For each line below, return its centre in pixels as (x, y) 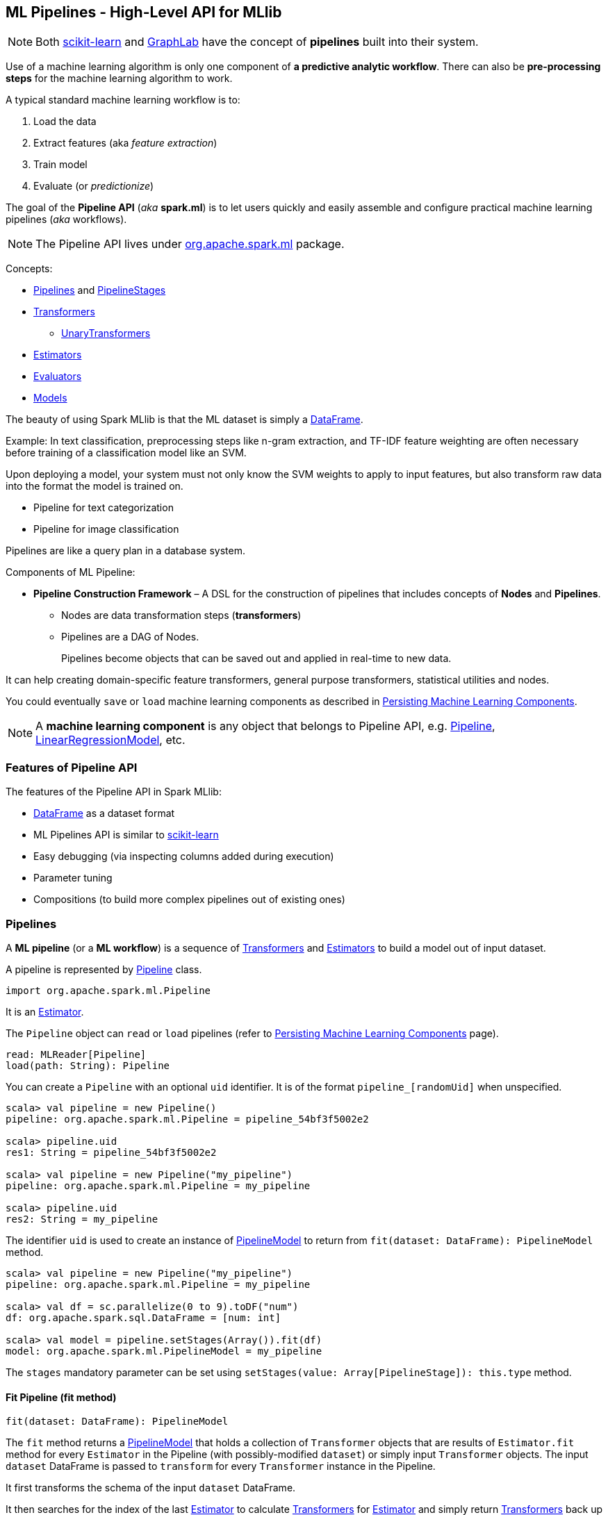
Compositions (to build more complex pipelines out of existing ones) (189, 900)
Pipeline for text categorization (104, 508)
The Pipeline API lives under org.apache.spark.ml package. (190, 244)
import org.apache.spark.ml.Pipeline (108, 990)
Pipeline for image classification (106, 529)
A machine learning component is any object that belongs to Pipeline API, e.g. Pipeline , (265, 726)
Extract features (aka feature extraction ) (125, 143)
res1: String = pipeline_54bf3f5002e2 (111, 1152)
